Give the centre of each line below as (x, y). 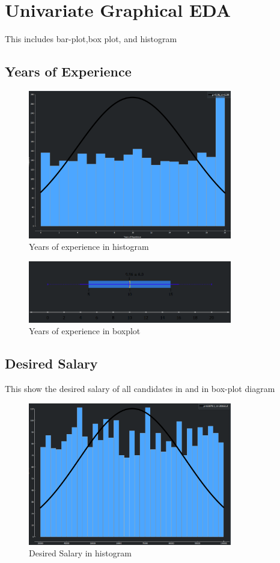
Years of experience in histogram (89, 247)
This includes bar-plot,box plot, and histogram (91, 39)
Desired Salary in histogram (80, 553)
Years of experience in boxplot (85, 331)
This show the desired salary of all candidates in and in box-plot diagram (140, 389)
